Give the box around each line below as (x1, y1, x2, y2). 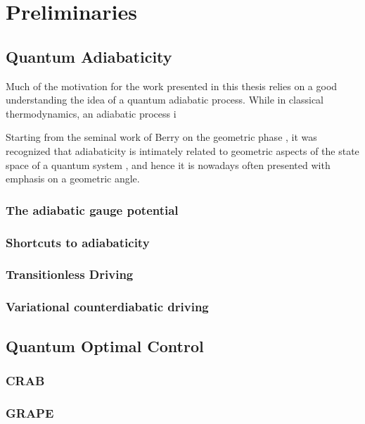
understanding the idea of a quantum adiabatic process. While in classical (6, 92, 324, 107)
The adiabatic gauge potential (6, 201, 179, 218)
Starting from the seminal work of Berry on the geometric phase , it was (6, 130, 317, 144)
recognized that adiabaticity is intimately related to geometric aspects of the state (6, 143, 359, 158)
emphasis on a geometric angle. (6, 171, 140, 186)
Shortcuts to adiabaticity (6, 233, 150, 251)
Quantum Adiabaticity (6, 45, 172, 67)
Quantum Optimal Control (6, 335, 204, 356)
